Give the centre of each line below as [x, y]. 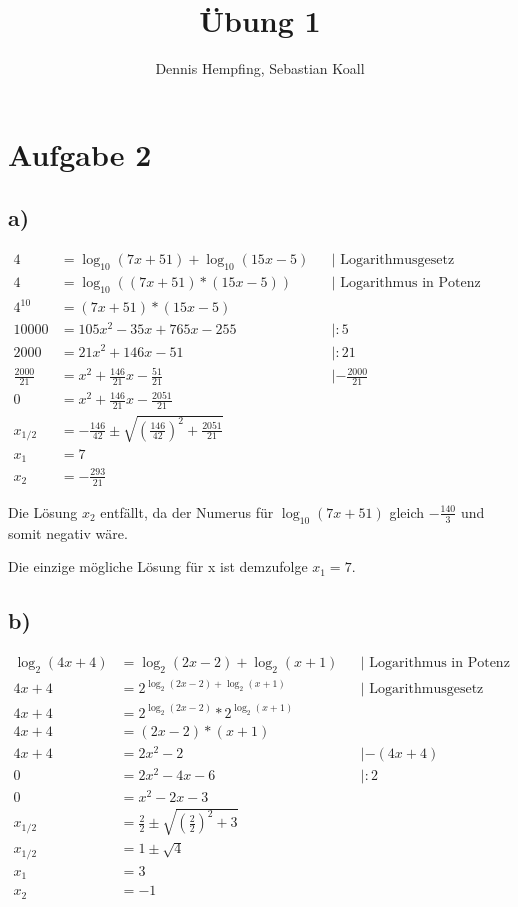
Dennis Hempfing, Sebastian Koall [260, 68]
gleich [407, 511]
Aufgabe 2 [80, 153]
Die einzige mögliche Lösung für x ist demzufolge [158, 566]
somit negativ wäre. [68, 532]
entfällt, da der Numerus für [187, 511]
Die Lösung [43, 511]
